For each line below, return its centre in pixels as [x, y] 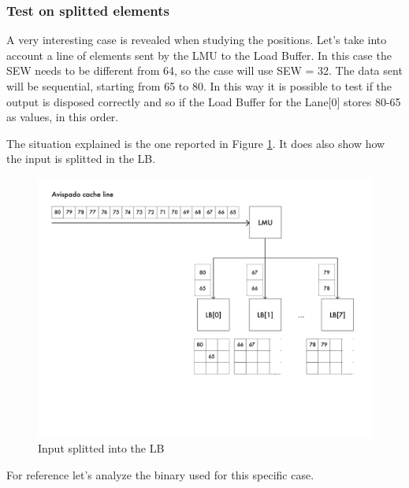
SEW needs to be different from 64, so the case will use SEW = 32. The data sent [204, 70]
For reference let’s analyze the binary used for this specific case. [160, 474]
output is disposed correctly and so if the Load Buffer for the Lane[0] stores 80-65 [204, 101]
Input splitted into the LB [101, 448]
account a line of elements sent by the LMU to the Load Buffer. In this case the [199, 55]
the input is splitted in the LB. [81, 159]
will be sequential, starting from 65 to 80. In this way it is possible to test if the [199, 86]
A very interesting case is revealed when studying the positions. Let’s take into [197, 40]
